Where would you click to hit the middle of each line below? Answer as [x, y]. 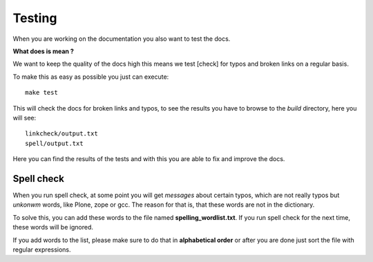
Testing [35, 18]
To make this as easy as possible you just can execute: [91, 77]
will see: [25, 118]
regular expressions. [42, 250]
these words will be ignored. [53, 227]
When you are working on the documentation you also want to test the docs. [122, 39]
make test [41, 93]
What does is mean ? [43, 51]
